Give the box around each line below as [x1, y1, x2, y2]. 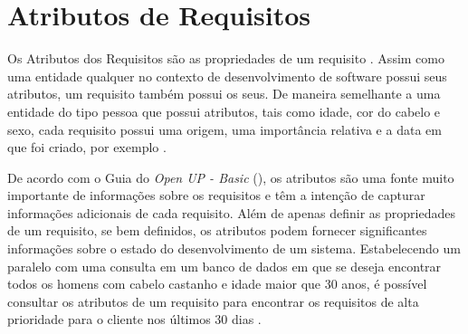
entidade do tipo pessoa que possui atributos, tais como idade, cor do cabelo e [7, 101, 441, 120]
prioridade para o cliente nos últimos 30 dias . [7, 310, 262, 329]
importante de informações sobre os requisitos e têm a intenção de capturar [7, 186, 425, 205]
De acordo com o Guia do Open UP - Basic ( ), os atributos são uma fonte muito [7, 167, 454, 186]
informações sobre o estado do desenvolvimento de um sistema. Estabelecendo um [7, 239, 461, 258]
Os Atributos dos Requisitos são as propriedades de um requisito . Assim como [7, 49, 444, 68]
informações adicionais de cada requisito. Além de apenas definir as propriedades [7, 203, 455, 222]
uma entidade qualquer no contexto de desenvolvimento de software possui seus [7, 66, 447, 85]
